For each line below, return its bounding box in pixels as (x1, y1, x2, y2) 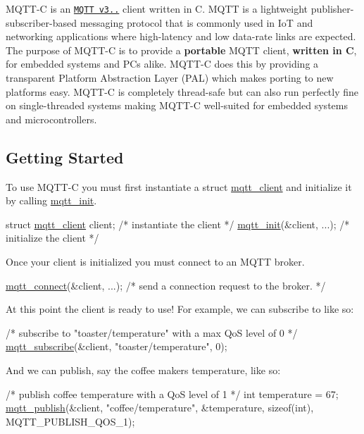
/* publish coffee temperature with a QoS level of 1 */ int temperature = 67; (6, 386, 339, 401)
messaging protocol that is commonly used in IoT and (80, 15, 313, 30)
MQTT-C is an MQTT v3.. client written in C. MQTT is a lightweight (6, 1, 308, 15)
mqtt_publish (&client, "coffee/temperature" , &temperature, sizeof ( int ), (6, 400, 314, 415)
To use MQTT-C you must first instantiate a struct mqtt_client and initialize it (6, 179, 352, 194)
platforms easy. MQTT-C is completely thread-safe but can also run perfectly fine (6, 84, 359, 99)
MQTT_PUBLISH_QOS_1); (6, 414, 135, 428)
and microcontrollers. (6, 111, 97, 126)
